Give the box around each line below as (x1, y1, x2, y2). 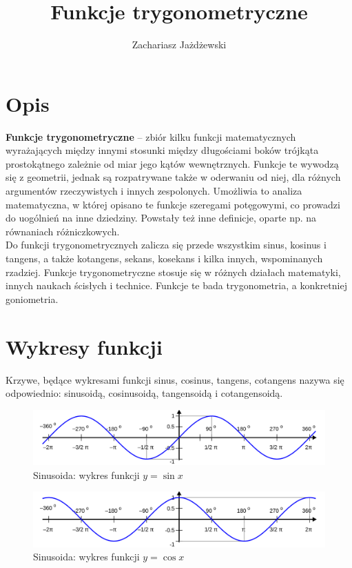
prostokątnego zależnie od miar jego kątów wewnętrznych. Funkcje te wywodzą (6, 156, 339, 170)
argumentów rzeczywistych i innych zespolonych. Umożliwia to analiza (6, 184, 302, 198)
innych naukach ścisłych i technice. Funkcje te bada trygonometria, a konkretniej (6, 278, 347, 293)
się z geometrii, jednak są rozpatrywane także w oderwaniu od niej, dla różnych (6, 170, 341, 184)
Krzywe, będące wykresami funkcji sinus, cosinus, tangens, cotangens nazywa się (6, 372, 344, 386)
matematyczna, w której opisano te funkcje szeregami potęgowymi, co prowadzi (6, 197, 340, 211)
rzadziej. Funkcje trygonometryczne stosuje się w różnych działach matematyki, (6, 264, 341, 279)
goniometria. (6, 291, 59, 306)
